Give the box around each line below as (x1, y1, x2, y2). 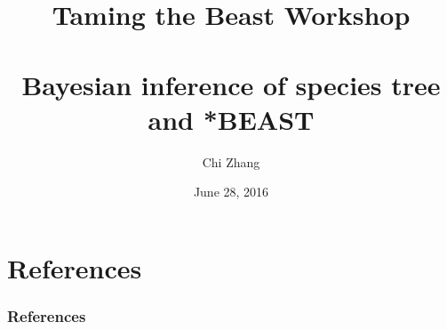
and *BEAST (148, 101, 315, 137)
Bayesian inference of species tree (21, 66, 441, 102)
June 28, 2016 (193, 182, 269, 201)
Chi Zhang (202, 152, 260, 171)
